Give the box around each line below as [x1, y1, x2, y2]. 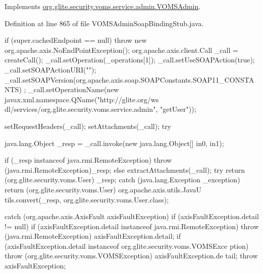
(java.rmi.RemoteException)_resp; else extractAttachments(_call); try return [5, 164, 245, 175]
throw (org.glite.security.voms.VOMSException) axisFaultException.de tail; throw [5, 250, 258, 261]
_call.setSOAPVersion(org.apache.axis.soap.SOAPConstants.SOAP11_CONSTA [5, 74, 254, 85]
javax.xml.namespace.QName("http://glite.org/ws [5, 94, 159, 104]
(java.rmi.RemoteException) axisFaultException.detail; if [5, 231, 181, 241]
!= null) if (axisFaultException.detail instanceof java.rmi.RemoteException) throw [5, 221, 259, 231]
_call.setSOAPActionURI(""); [5, 64, 96, 75]
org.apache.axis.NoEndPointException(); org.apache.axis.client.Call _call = [5, 44, 238, 55]
